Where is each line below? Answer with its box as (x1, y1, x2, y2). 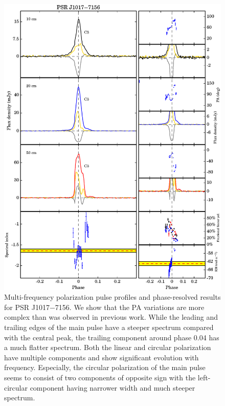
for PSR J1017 (4, 301, 50, 312)
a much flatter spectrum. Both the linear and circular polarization (4, 342, 211, 353)
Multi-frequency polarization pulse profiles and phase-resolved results (4, 292, 221, 302)
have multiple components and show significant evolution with (4, 352, 199, 362)
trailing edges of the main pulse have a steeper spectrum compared (4, 322, 214, 332)
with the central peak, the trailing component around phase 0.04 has (4, 332, 219, 342)
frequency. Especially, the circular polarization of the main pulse (4, 362, 206, 373)
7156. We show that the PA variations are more (55, 301, 205, 312)
